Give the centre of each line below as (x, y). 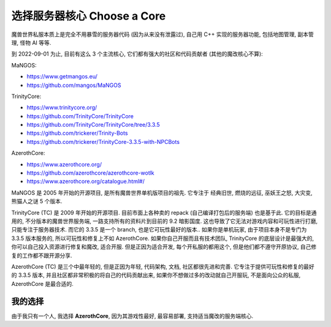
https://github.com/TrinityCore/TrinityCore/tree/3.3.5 (93, 125)
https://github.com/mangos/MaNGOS (74, 85)
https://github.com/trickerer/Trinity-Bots (77, 133)
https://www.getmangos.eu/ (62, 77)
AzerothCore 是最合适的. (42, 284)
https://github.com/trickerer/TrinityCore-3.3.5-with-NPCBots (103, 141)
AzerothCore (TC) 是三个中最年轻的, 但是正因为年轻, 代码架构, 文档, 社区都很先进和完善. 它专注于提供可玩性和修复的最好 (163, 266)
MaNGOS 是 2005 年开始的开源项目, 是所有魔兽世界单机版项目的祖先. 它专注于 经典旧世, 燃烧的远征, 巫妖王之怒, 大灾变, (162, 192)
